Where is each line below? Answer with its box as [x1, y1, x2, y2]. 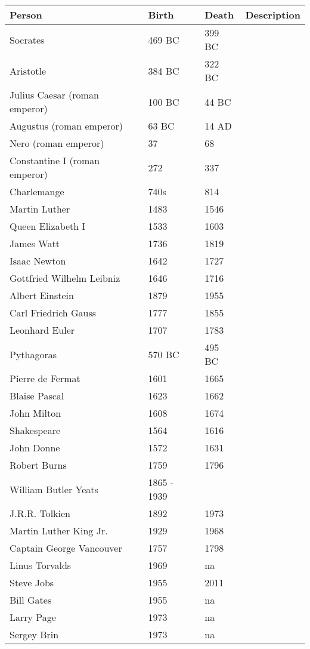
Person [10, 8, 42, 21]
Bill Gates [10, 593, 52, 607]
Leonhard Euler [10, 323, 75, 337]
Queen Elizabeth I [10, 219, 86, 233]
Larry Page [10, 610, 56, 624]
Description [245, 8, 300, 21]
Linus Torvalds [10, 558, 72, 572]
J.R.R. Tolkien [10, 506, 71, 520]
